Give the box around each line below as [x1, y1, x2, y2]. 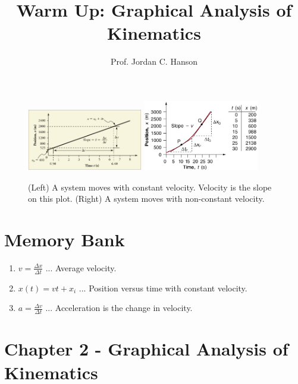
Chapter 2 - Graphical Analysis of [4, 337, 288, 361]
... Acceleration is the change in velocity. [45, 302, 193, 314]
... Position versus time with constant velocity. [79, 281, 247, 294]
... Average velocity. [45, 261, 117, 274]
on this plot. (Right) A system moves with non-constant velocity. [28, 192, 265, 205]
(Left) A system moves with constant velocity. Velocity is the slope [28, 180, 272, 193]
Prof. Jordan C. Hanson [110, 55, 198, 68]
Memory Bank [4, 227, 125, 252]
